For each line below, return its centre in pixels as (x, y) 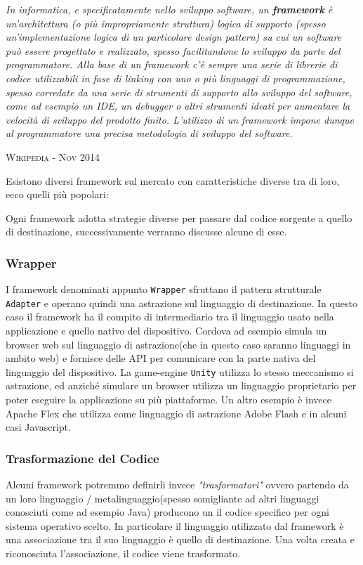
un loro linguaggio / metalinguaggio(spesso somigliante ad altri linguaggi (163, 498)
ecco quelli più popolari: (57, 194)
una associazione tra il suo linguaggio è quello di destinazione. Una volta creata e (180, 539)
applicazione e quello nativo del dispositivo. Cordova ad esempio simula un (166, 331)
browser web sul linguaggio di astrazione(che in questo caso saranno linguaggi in (178, 344)
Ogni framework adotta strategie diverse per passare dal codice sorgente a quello (179, 217)
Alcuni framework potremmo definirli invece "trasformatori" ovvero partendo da (177, 485)
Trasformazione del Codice (82, 458)
